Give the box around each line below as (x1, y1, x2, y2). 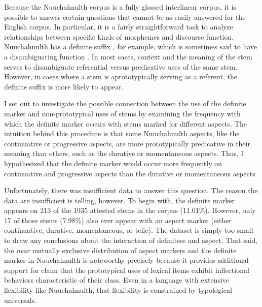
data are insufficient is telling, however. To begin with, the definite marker (4, 195, 235, 205)
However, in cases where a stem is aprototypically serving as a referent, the (4, 71, 237, 82)
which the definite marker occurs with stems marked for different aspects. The (4, 118, 247, 129)
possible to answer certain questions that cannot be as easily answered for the (4, 11, 246, 22)
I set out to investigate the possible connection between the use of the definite (4, 98, 246, 109)
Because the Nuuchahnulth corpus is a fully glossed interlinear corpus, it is (4, 2, 236, 12)
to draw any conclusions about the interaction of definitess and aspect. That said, (4, 235, 258, 245)
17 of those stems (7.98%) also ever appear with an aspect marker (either (4, 214, 232, 225)
